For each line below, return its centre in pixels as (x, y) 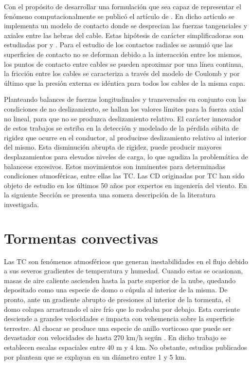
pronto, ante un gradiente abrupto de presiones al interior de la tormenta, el (117, 299)
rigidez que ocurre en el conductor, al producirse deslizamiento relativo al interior (125, 137)
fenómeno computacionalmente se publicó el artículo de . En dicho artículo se (119, 16)
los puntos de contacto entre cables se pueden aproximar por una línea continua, (124, 64)
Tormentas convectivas (81, 238)
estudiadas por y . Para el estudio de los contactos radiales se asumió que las (118, 45)
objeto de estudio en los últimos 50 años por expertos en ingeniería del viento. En (126, 185)
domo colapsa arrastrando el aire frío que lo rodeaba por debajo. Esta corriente (122, 309)
